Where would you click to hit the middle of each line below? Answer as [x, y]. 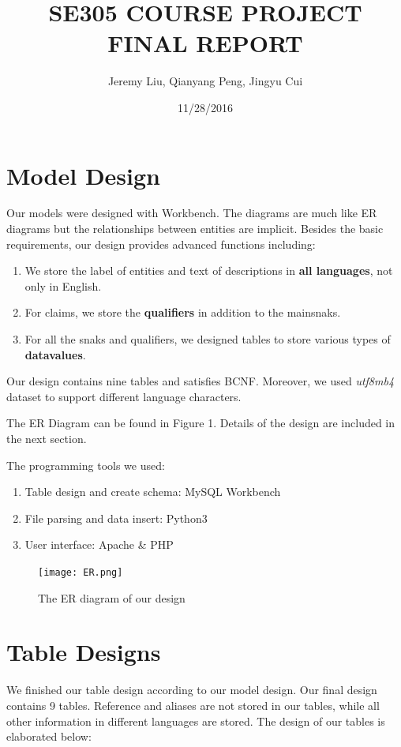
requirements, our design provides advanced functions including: [161, 244]
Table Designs [84, 652]
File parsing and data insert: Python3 [116, 518]
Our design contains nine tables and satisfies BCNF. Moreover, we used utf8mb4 [200, 381]
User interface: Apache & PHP [99, 544]
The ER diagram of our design [112, 597]
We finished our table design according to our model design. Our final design [192, 690]
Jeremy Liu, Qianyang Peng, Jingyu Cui [205, 81]
